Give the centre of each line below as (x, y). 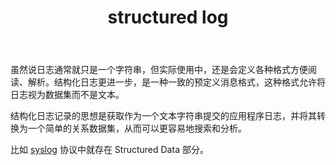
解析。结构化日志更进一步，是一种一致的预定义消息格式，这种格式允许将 (176, 82)
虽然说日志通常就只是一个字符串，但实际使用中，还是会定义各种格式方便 (159, 70)
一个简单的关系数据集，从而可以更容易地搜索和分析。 (137, 128)
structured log (168, 17)
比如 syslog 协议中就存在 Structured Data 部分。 (109, 150)
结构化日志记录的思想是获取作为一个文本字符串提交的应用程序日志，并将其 (163, 116)
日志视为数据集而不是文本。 (67, 95)
